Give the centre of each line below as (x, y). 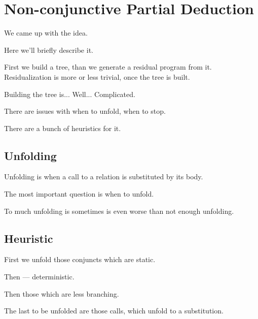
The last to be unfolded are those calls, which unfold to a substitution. (114, 311)
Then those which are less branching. (62, 293)
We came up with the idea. (46, 33)
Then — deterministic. (39, 277)
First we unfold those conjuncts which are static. (80, 259)
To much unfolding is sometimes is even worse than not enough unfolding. (119, 211)
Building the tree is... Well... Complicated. (70, 94)
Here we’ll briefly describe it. (49, 50)
